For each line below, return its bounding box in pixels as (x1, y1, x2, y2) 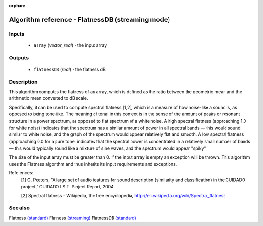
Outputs (9, 54, 29, 61)
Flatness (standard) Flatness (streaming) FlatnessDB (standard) (9, 215, 136, 221)
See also (9, 205, 30, 211)
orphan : (9, 3, 26, 8)
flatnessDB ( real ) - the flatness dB (33, 66, 106, 72)
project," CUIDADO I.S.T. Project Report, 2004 (21, 184, 114, 189)
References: (9, 170, 34, 176)
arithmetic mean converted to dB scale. (9, 95, 88, 101)
